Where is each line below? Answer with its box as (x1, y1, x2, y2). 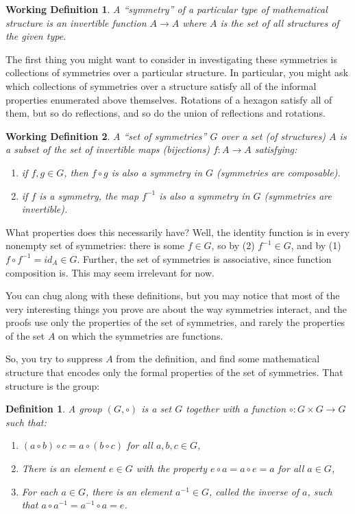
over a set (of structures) (221, 128, 326, 143)
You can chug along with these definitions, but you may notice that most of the (5, 288, 340, 303)
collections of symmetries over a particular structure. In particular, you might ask (5, 65, 349, 80)
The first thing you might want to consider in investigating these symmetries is (5, 51, 338, 66)
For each (21, 484, 58, 498)
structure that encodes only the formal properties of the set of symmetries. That (5, 365, 343, 379)
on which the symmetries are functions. (58, 328, 223, 342)
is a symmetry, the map (39, 188, 139, 202)
